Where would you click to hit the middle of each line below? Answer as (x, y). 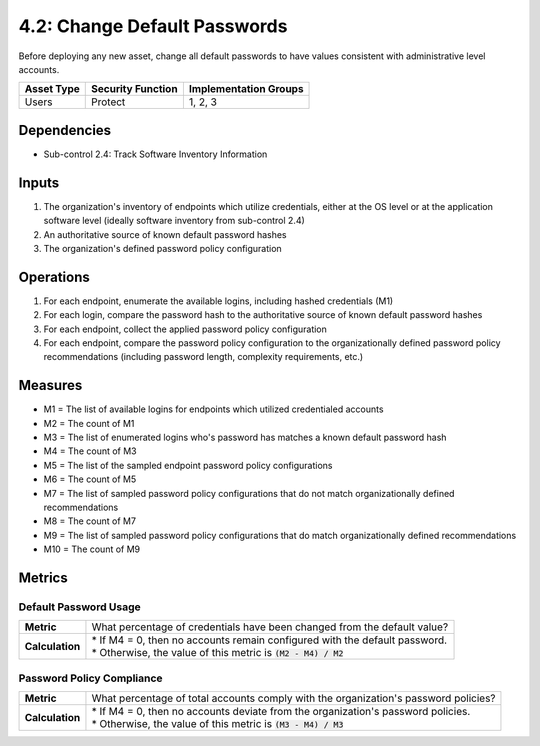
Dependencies (65, 130)
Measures (50, 385)
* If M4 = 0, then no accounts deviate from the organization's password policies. (281, 712)
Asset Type (52, 89)
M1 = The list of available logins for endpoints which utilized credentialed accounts (213, 409)
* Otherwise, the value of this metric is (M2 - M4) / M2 (217, 653)
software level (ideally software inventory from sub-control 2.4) (174, 221)
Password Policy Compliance (91, 678)
